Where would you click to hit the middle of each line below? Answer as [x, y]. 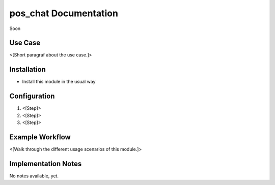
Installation [28, 69]
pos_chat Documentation [64, 13]
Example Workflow [40, 137]
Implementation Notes [46, 163]
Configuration [32, 96]
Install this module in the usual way [59, 82]
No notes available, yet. [34, 176]
